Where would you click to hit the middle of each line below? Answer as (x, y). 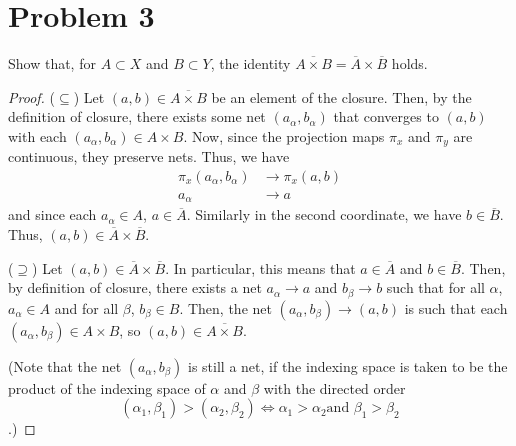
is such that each (456, 307)
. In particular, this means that (260, 267)
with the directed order (334, 387)
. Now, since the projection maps (284, 135)
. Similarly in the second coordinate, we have (324, 214)
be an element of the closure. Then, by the (341, 96)
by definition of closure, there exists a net (135, 287)
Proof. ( (31, 96)
